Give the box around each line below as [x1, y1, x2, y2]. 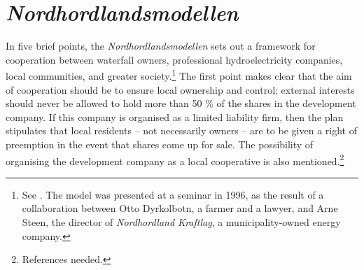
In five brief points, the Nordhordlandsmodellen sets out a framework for [6, 38, 316, 53]
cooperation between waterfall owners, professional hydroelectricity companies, [6, 52, 343, 66]
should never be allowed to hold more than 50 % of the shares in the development [6, 96, 356, 111]
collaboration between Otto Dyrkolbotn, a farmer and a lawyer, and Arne [22, 201, 338, 215]
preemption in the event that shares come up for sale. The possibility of [6, 136, 314, 151]
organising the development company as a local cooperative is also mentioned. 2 [6, 151, 344, 168]
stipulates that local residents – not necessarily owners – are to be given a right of [6, 123, 357, 138]
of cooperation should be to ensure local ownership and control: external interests [6, 82, 355, 97]
